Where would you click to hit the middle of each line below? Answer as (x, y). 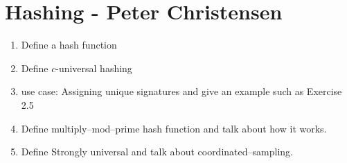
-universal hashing (94, 68)
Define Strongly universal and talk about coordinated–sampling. (157, 152)
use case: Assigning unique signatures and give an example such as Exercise (181, 91)
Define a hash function (69, 45)
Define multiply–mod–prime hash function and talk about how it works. (174, 128)
